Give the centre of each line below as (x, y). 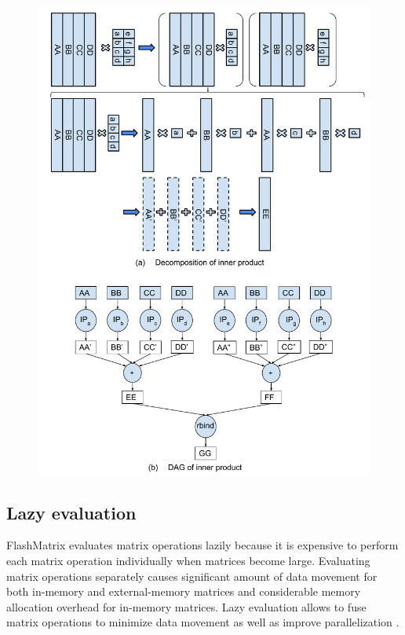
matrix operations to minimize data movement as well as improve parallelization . (203, 622)
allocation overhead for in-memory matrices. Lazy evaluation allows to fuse (186, 606)
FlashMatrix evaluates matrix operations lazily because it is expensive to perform (202, 545)
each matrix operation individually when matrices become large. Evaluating (188, 560)
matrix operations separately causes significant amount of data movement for (192, 576)
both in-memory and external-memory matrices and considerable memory (184, 591)
